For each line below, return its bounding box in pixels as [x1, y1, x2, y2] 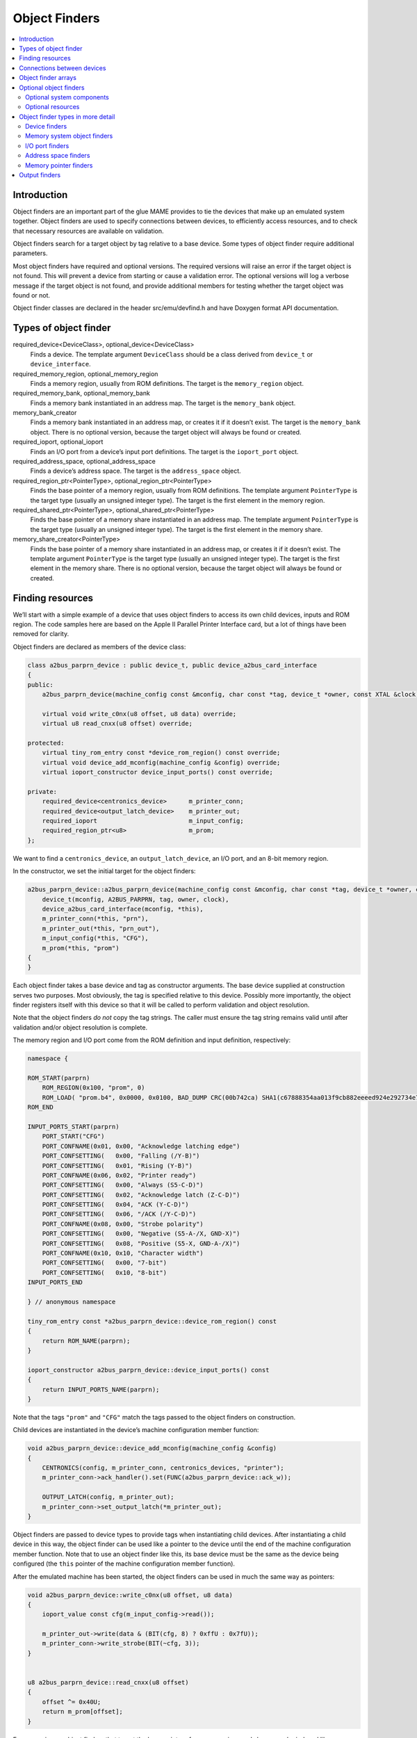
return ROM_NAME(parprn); [42, 1337, 131, 1345]
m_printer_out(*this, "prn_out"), [42, 925, 160, 932]
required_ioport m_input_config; [42, 817, 244, 825]
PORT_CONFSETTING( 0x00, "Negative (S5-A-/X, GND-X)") [42, 1230, 240, 1237]
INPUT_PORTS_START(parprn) [27, 1123, 120, 1130]
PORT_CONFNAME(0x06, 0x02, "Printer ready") [42, 1171, 197, 1179]
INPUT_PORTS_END [27, 1278, 83, 1286]
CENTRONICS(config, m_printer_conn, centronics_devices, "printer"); [42, 1464, 284, 1472]
